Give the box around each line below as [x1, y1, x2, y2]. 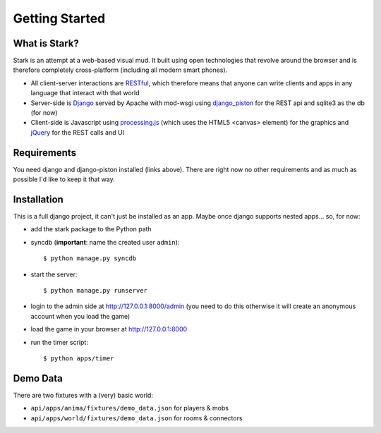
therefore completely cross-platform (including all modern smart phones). [13, 66, 228, 74]
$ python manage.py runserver [43, 286, 148, 294]
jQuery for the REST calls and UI [30, 128, 125, 137]
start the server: [30, 270, 78, 279]
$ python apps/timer [43, 354, 114, 362]
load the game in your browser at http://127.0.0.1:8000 [30, 325, 188, 334]
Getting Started [13, 11, 106, 26]
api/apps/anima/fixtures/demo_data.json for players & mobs [30, 404, 229, 413]
